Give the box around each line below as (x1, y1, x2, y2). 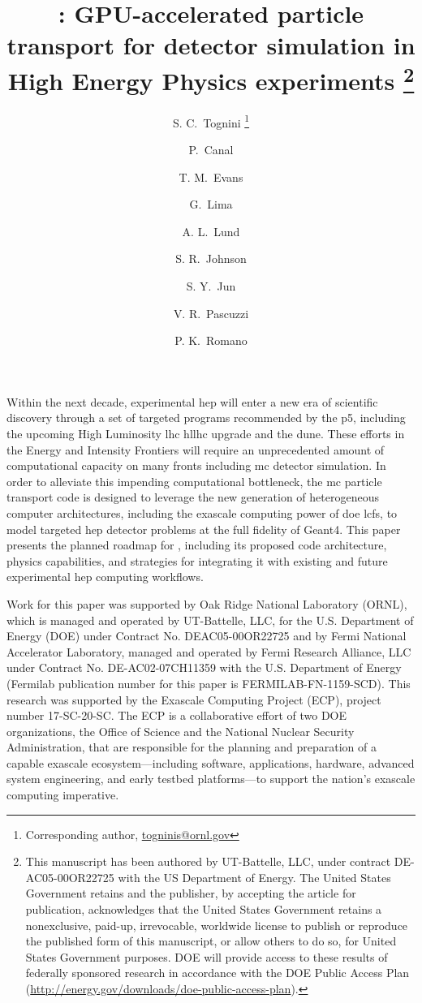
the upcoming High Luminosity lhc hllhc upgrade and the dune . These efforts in (6, 425, 405, 442)
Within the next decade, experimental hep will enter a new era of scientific (6, 393, 378, 410)
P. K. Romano (174, 332, 248, 349)
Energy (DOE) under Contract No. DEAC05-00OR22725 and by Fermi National (6, 627, 407, 644)
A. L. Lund (182, 222, 240, 239)
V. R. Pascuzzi (173, 304, 249, 321)
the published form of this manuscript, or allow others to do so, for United (25, 932, 397, 949)
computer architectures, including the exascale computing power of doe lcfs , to (6, 504, 398, 521)
